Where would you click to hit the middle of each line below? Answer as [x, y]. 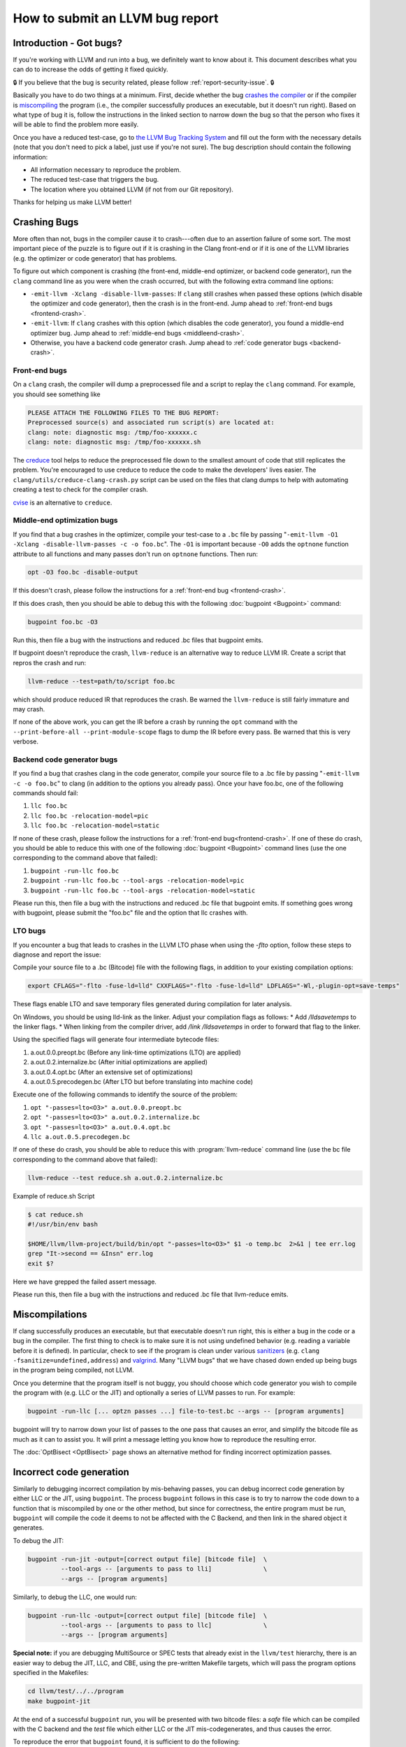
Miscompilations [50, 1314]
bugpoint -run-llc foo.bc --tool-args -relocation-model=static [143, 890]
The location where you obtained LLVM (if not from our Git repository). [132, 189]
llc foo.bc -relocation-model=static [95, 826]
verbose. [26, 741]
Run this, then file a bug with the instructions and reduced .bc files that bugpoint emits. [138, 640]
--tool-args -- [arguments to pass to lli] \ [164, 1569]
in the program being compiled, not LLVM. [73, 1370]
